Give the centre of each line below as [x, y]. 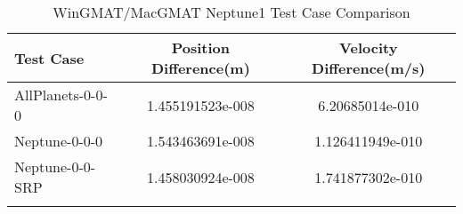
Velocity [369, 48]
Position [201, 48]
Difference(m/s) [369, 68]
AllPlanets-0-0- [61, 95]
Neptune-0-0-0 [59, 141]
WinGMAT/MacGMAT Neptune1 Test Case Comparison [231, 12]
